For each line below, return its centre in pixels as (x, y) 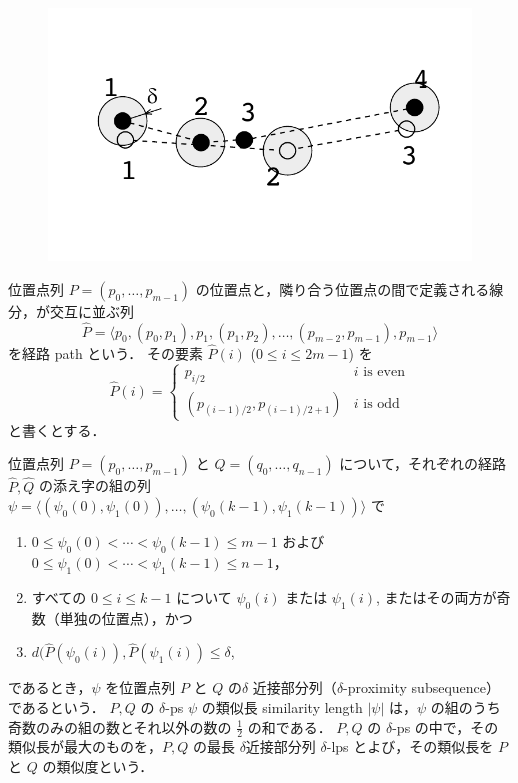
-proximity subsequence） (422, 687)
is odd (381, 403)
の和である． (289, 726)
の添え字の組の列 (94, 485)
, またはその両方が (436, 596)
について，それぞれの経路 (422, 463)
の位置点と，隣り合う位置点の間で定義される (342, 288)
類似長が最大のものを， (85, 746)
